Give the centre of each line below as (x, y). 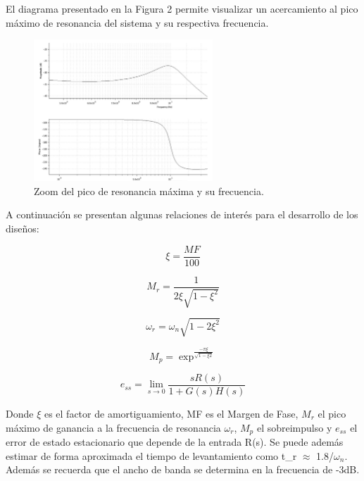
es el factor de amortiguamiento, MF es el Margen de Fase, (171, 414)
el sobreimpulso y (294, 427)
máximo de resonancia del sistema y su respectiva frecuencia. (137, 22)
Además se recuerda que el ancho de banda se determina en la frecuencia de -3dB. (183, 469)
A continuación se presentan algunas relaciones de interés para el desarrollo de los (182, 214)
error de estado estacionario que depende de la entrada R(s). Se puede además (175, 442)
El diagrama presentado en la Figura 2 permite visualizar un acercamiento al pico (182, 8)
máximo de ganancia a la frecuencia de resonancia (113, 427)
